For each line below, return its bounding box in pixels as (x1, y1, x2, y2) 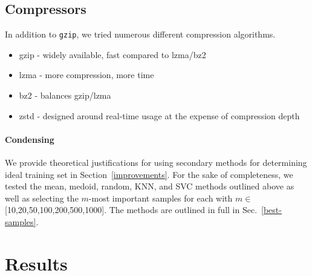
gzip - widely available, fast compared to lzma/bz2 (19, 48, 206, 61)
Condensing (5, 133, 54, 145)
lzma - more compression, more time (19, 68, 154, 81)
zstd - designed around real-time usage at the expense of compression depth (19, 109, 300, 122)
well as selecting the (5, 191, 79, 204)
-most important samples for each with (88, 191, 233, 204)
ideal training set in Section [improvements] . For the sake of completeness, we (5, 168, 293, 180)
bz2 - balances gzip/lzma (19, 89, 111, 102)
